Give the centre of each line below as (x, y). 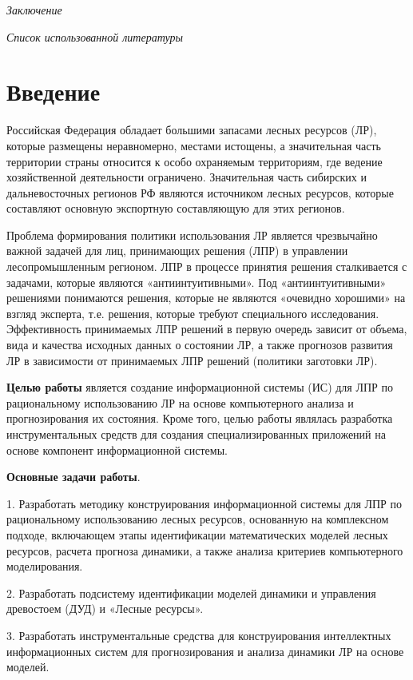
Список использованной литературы (95, 36)
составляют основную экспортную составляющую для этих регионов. (176, 208)
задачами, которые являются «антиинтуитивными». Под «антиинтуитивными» (197, 282)
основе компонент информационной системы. (117, 449)
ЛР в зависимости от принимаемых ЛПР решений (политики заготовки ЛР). (192, 360)
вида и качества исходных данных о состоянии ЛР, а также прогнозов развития (200, 345)
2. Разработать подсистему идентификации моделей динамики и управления (191, 593)
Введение (54, 91)
